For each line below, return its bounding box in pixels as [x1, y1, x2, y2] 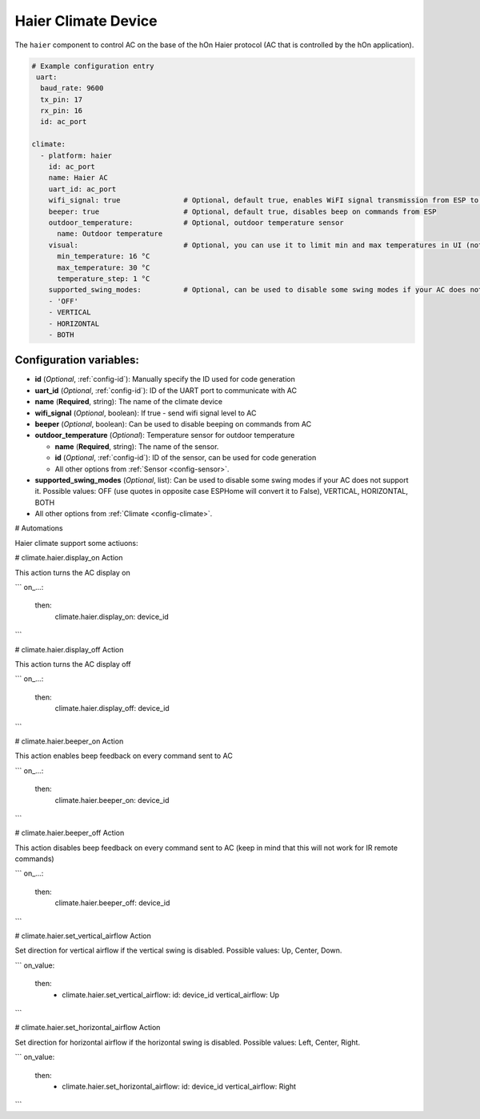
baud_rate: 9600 [40, 84, 104, 93]
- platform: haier [40, 150, 112, 160]
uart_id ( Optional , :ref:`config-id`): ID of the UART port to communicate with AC [34, 385, 298, 395]
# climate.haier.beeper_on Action [14, 736, 124, 746]
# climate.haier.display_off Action [14, 644, 124, 654]
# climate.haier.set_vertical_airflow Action [14, 931, 152, 941]
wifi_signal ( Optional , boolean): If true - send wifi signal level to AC [34, 408, 257, 418]
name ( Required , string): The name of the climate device [34, 397, 223, 407]
